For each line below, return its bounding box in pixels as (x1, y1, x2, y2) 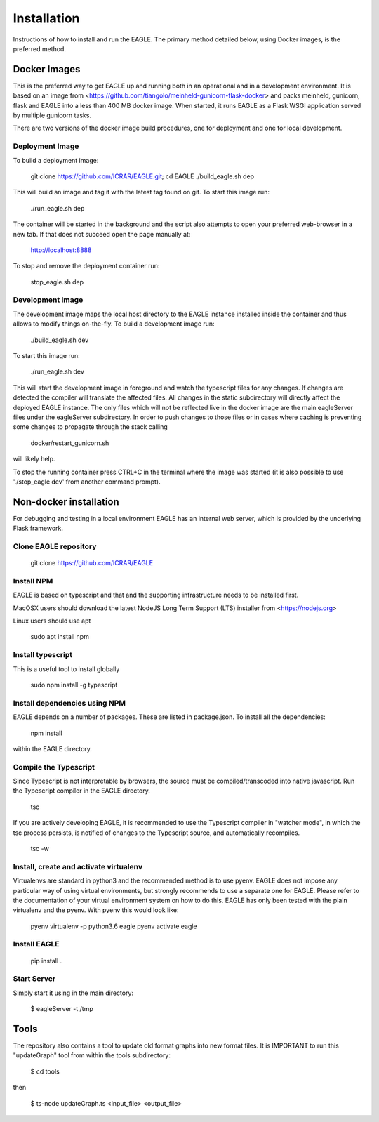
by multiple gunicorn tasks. (13, 111, 91, 119)
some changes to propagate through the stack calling (13, 423, 168, 431)
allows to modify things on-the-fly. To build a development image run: (13, 319, 215, 328)
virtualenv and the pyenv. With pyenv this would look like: (13, 906, 179, 914)
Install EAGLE (13, 939, 60, 949)
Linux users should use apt (13, 616, 91, 625)
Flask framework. (13, 524, 63, 533)
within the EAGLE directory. (13, 744, 93, 753)
